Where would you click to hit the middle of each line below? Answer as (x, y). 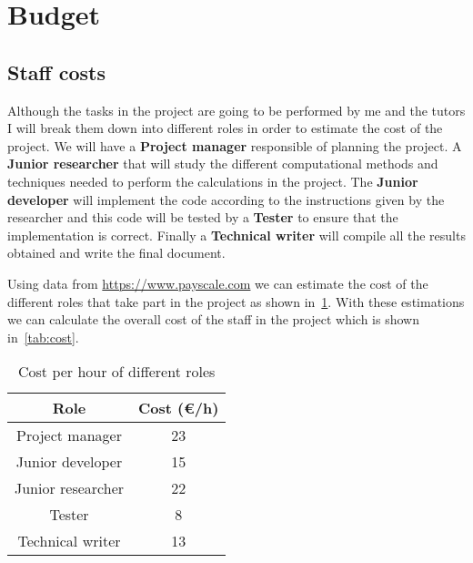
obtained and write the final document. (116, 253)
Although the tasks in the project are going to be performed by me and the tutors (236, 110)
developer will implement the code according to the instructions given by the (226, 199)
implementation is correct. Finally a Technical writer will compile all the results (236, 235)
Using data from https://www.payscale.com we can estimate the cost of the (218, 283)
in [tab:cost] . (43, 337)
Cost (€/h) (179, 408)
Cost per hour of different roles (117, 372)
